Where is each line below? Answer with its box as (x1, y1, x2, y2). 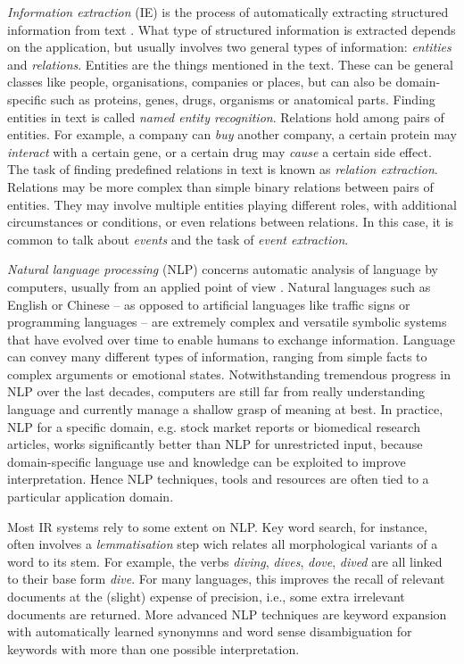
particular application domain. (7, 487, 174, 506)
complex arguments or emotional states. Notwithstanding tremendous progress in (7, 364, 451, 383)
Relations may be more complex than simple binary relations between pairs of (7, 177, 434, 195)
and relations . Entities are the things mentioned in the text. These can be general (7, 54, 453, 73)
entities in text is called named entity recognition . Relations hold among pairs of (7, 107, 444, 126)
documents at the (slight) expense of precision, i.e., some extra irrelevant (7, 587, 405, 605)
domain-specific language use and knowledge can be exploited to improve (7, 452, 406, 470)
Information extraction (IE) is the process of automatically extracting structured (7, 3, 449, 21)
